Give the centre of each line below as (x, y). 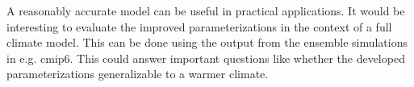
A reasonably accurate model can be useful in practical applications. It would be (206, 10)
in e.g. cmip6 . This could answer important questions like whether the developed (206, 58)
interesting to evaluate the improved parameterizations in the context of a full (199, 26)
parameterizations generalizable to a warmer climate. (138, 74)
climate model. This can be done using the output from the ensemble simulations (207, 42)
